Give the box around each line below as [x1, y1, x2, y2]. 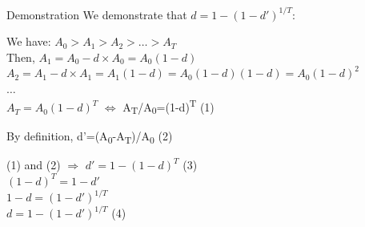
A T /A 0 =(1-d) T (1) [122, 96, 215, 117]
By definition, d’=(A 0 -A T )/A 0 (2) [6, 128, 173, 147]
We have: [6, 33, 51, 50]
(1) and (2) [6, 156, 61, 173]
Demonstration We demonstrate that [6, 6, 187, 22]
